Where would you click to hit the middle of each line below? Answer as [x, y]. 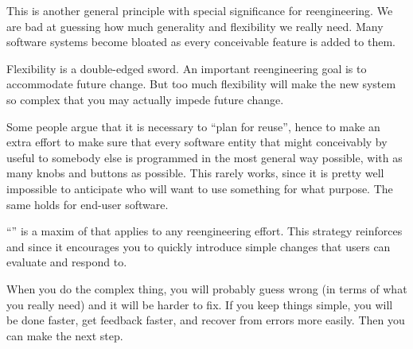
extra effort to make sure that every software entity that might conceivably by [197, 142]
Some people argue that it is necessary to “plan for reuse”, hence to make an [193, 126]
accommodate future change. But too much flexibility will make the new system [201, 84]
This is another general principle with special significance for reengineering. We [200, 10]
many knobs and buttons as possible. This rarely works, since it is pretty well [195, 173]
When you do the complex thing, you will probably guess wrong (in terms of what [207, 288]
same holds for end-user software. [88, 204]
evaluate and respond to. [67, 262]
